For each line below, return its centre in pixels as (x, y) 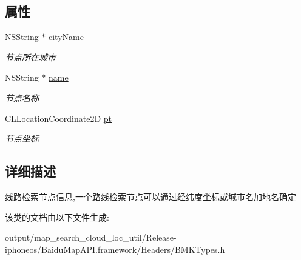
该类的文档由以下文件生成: (57, 217)
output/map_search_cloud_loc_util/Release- (91, 237)
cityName (66, 37)
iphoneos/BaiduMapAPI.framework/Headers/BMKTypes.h (115, 249)
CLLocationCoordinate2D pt (59, 118)
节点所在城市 (30, 57)
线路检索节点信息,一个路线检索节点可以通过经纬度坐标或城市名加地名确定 (150, 196)
